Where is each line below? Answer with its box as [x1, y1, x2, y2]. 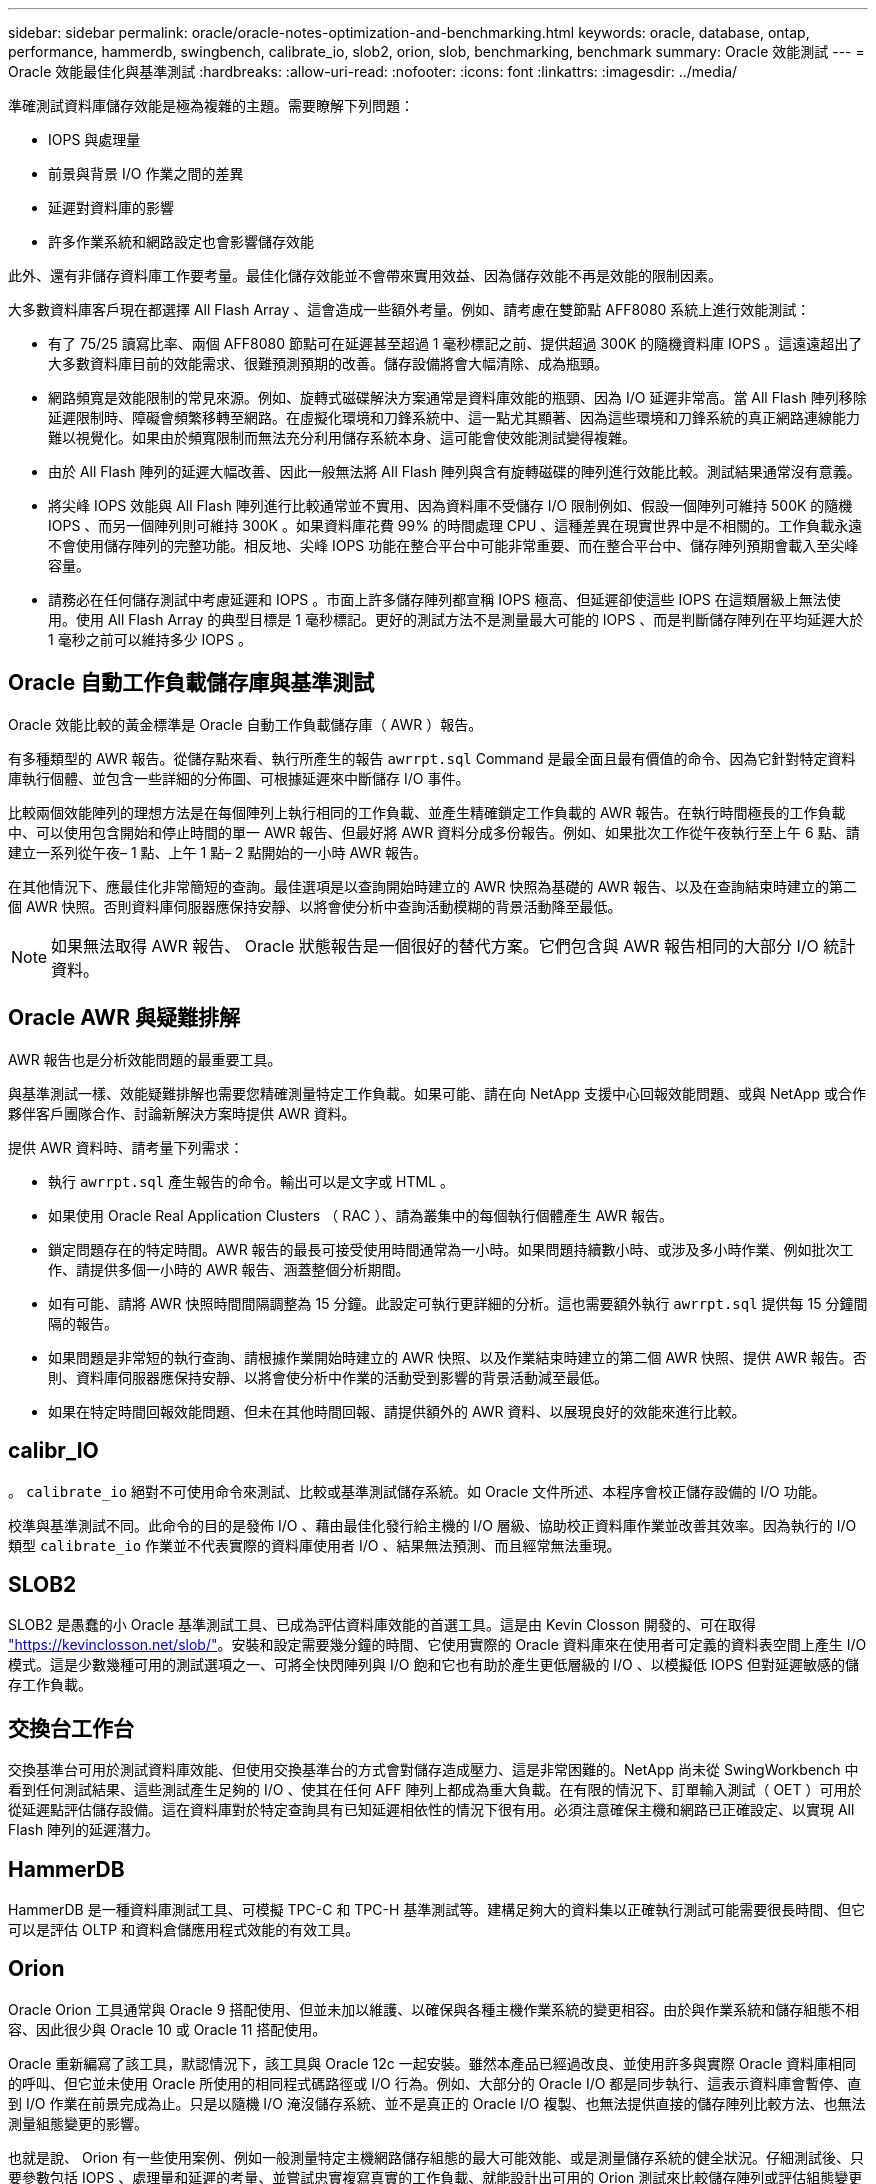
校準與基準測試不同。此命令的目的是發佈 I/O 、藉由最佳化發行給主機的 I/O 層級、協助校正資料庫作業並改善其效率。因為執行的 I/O [8, 1516, 857, 1534]
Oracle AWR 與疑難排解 [8, 1005, 240, 1031]
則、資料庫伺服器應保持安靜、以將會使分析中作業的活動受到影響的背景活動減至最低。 [48, 1368, 608, 1386]
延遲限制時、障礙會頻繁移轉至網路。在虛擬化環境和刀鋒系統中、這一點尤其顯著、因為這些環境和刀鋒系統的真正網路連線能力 [48, 409, 860, 426]
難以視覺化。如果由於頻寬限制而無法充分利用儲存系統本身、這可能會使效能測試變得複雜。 [48, 429, 636, 446]
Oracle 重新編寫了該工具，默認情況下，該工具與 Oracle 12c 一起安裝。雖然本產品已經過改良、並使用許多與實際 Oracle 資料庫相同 [8, 2054, 857, 2072]
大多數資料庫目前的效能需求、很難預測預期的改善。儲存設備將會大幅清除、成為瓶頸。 [48, 355, 608, 372]
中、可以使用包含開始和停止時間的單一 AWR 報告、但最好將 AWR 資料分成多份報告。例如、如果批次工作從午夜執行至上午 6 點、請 [8, 823, 860, 841]
